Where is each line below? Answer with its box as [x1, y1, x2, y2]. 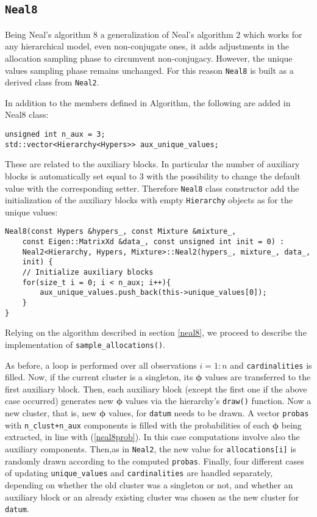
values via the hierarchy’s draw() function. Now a [125, 394, 312, 407]
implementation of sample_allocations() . [5, 338, 165, 350]
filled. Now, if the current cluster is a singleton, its [5, 371, 193, 383]
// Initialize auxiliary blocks [22, 268, 154, 277]
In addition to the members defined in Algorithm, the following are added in [5, 96, 291, 109]
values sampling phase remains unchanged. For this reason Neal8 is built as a [5, 63, 294, 76]
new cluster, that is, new [5, 407, 97, 419]
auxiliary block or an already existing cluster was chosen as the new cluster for [5, 490, 299, 503]
